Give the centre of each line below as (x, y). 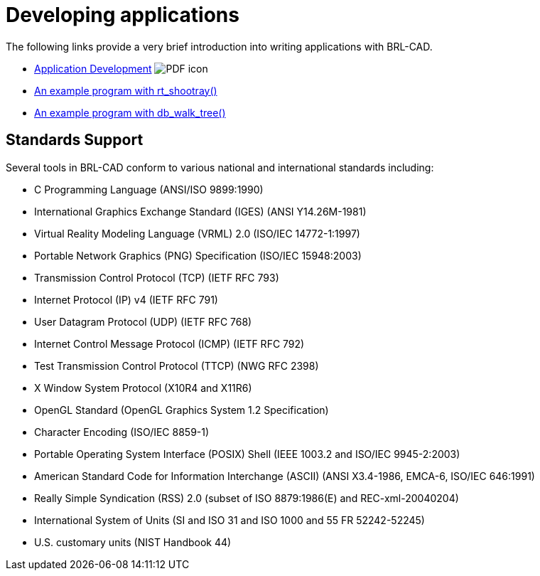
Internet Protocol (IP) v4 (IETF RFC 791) (126, 299)
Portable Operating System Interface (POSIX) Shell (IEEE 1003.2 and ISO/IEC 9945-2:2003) (247, 454)
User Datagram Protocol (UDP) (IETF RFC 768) (143, 321)
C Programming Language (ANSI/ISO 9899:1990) (149, 189)
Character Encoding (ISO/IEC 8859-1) (122, 432)
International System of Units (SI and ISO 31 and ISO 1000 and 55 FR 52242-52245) (229, 520)
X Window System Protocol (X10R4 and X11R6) (143, 388)
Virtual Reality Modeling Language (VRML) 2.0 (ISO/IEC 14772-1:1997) (197, 233)
